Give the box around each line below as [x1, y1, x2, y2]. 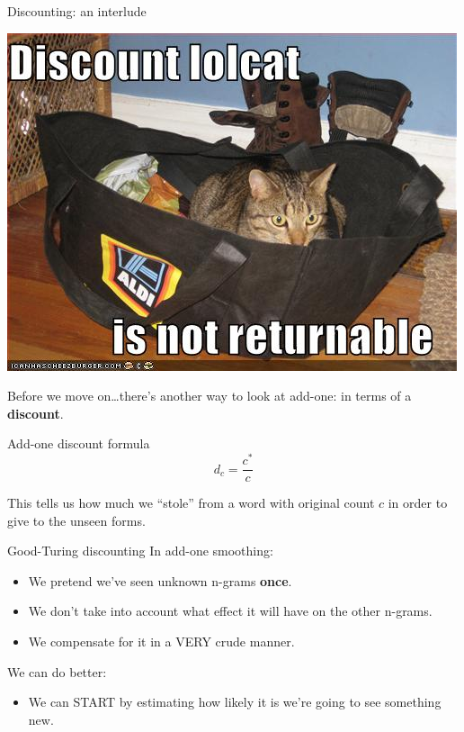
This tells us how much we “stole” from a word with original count [7, 493, 375, 512]
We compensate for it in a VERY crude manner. [28, 632, 295, 651]
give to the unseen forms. [7, 511, 146, 529]
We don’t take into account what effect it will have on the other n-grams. [28, 601, 433, 620]
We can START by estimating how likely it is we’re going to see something [28, 692, 442, 711]
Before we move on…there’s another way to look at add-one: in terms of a [7, 386, 412, 405]
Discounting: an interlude [7, 2, 147, 20]
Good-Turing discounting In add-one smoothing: [7, 541, 273, 560]
